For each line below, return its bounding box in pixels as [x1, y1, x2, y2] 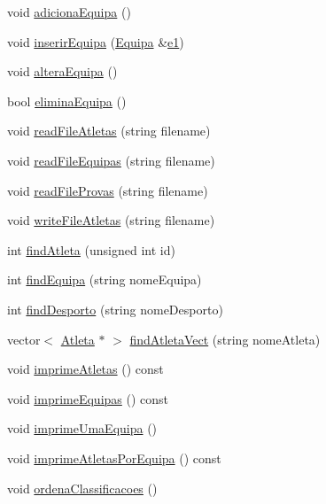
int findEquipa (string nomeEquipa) [7, 270, 202, 289]
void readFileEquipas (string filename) [7, 151, 215, 169]
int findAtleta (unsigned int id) [7, 240, 175, 259]
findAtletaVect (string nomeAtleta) [129, 330, 321, 348]
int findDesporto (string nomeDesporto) [7, 299, 223, 318]
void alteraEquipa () [7, 62, 118, 81]
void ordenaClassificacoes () [7, 478, 158, 497]
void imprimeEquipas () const [7, 389, 169, 407]
